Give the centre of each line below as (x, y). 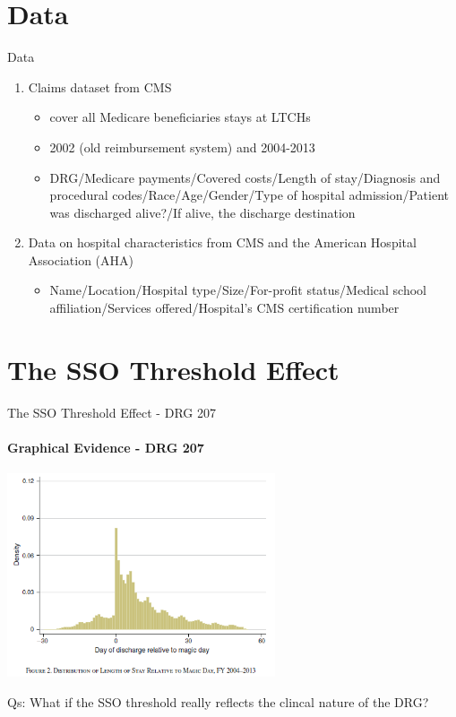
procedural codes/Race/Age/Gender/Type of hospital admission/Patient (250, 195)
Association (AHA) (81, 259)
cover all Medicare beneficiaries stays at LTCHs (180, 117)
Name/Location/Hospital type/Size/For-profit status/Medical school (238, 290)
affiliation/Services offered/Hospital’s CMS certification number (224, 308)
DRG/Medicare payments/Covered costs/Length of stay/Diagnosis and (245, 177)
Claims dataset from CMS (100, 86)
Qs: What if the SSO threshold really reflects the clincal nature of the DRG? (218, 701)
